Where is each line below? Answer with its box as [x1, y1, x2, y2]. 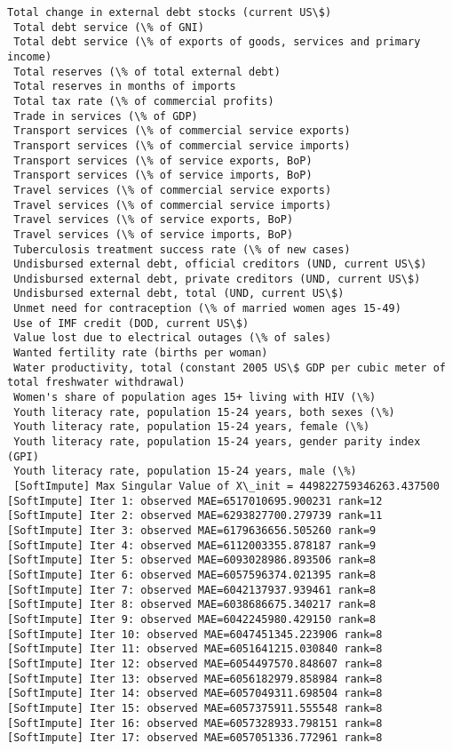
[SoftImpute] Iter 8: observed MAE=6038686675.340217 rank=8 [7, 598, 377, 611]
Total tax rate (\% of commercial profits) [13, 94, 274, 108]
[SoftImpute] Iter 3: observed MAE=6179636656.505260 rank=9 [7, 523, 377, 537]
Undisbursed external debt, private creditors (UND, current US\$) [13, 272, 421, 285]
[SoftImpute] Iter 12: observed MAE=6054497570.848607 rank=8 [7, 657, 383, 670]
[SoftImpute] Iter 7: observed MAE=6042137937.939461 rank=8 [7, 583, 377, 596]
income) [7, 50, 52, 63]
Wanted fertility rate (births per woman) [13, 347, 268, 360]
